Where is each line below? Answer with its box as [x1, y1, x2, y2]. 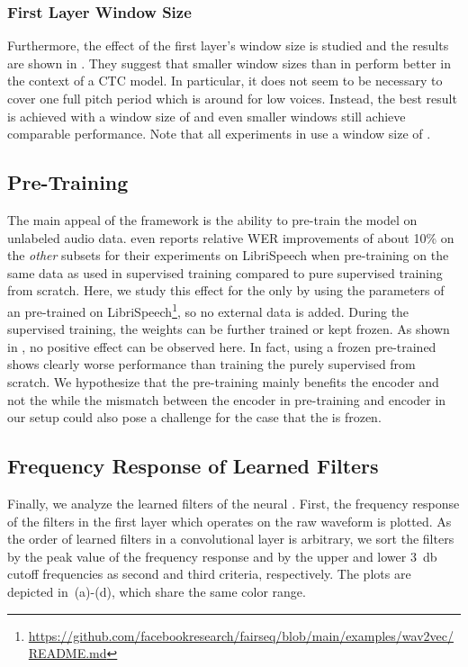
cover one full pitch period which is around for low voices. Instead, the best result [7, 89, 457, 107]
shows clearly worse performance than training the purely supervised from [7, 355, 416, 374]
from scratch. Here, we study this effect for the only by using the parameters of [7, 281, 445, 300]
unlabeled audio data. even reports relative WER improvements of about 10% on [7, 228, 454, 247]
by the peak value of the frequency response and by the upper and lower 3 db [7, 546, 437, 565]
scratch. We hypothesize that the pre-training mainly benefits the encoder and [7, 372, 439, 391]
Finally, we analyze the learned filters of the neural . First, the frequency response [7, 493, 460, 512]
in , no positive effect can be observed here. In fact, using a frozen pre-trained [7, 337, 436, 356]
